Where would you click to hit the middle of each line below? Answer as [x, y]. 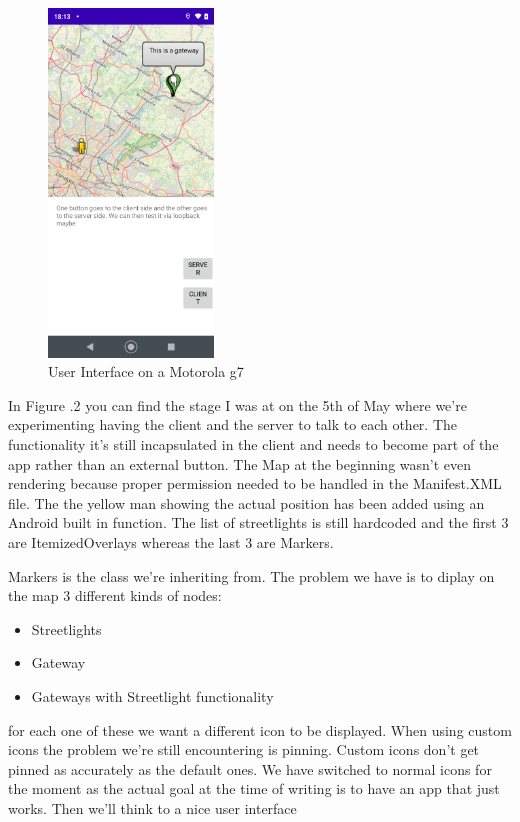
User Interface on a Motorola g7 [146, 371]
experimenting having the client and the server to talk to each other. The [232, 424]
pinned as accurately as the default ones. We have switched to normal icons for [250, 768]
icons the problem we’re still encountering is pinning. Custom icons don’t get [244, 749]
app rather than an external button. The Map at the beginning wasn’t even [240, 463]
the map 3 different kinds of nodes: [115, 595]
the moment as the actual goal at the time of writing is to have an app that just [254, 788]
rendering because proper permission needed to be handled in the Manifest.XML [255, 483]
